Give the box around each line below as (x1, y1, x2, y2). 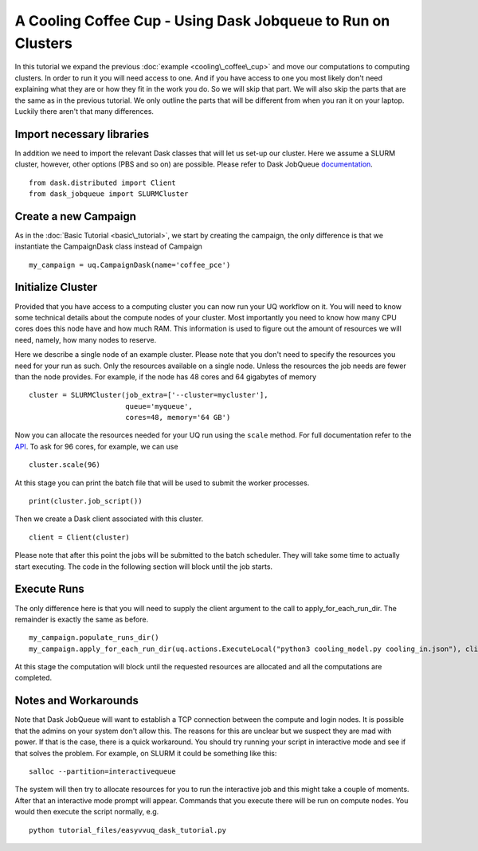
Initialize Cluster (14, 280, 98, 294)
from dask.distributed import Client (29, 178, 177, 187)
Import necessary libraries (14, 127, 150, 141)
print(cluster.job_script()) (29, 496, 143, 506)
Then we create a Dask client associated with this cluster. (14, 514, 203, 524)
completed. (14, 673, 52, 683)
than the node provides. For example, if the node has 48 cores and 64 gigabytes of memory (14, 371, 317, 382)
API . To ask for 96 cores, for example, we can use (14, 441, 178, 451)
